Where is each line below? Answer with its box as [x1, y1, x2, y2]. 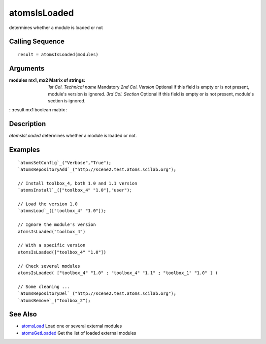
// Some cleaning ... [18, 283, 70, 289]
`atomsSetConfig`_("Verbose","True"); [18, 160, 112, 165]
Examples [9, 146, 40, 154]
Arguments [9, 64, 45, 72]
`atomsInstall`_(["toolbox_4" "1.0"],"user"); [18, 188, 133, 193]
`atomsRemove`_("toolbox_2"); [18, 298, 91, 303]
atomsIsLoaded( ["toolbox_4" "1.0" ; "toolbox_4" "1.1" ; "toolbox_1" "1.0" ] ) [18, 270, 218, 276]
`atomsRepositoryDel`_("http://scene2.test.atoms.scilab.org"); [18, 291, 177, 296]
